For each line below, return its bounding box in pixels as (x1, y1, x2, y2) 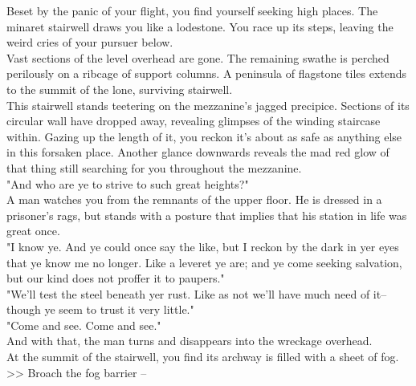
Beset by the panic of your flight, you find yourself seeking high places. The (6, 2, 378, 18)
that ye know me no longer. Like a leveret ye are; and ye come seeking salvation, (6, 254, 402, 270)
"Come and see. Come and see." (6, 316, 161, 333)
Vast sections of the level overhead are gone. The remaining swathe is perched (6, 49, 389, 66)
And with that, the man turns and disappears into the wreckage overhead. (6, 332, 373, 349)
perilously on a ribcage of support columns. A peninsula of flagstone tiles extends (6, 65, 407, 82)
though (6, 301, 41, 318)
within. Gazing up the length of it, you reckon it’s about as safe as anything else (6, 128, 402, 144)
